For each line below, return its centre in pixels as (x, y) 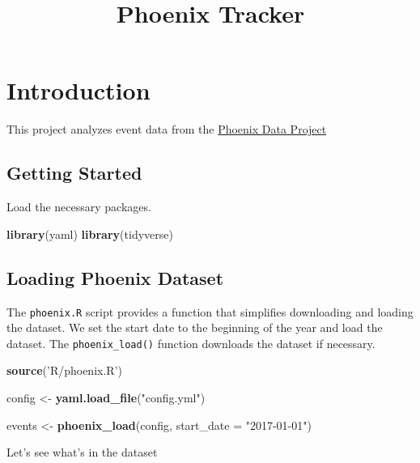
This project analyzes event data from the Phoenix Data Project (167, 129)
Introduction (78, 90)
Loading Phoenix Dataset (115, 277)
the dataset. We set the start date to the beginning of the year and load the (195, 327)
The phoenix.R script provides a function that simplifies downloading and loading (210, 311)
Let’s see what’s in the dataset (82, 452)
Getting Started (74, 173)
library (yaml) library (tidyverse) (90, 234)
